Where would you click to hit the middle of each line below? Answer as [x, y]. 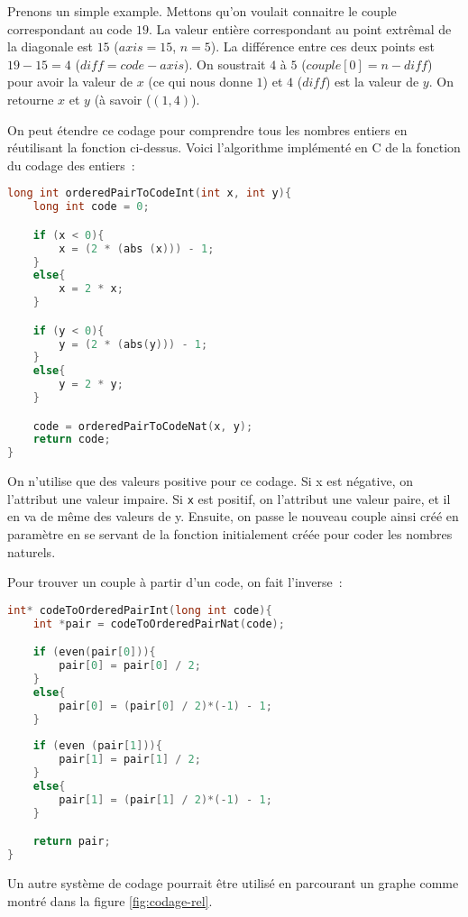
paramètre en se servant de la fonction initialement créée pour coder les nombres [230, 534]
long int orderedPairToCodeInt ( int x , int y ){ [150, 193]
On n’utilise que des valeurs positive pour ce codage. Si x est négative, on [211, 481]
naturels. [32, 551]
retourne [31, 99]
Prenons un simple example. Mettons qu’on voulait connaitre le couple [202, 11]
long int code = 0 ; [91, 207]
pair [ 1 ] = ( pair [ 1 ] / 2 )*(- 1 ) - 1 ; [165, 799]
